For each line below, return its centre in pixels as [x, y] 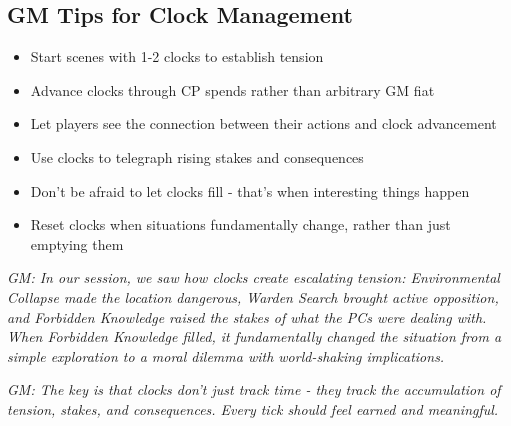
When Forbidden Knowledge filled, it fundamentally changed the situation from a [254, 336]
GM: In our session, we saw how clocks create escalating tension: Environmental [253, 277]
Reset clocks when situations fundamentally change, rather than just [240, 224]
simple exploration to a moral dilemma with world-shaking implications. [226, 355]
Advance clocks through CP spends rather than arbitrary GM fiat [232, 89]
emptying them [77, 243]
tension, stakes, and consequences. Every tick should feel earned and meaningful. [253, 408]
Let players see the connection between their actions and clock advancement [263, 123]
